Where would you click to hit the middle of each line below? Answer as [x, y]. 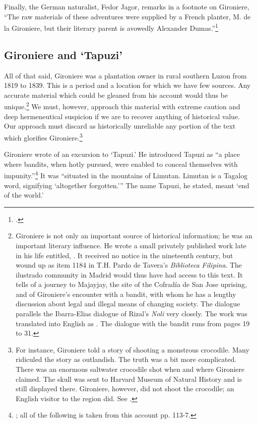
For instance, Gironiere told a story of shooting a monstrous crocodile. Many [132, 349]
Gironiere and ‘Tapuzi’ [63, 54]
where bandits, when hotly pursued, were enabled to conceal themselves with [121, 164]
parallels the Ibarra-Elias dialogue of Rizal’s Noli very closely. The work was [131, 314]
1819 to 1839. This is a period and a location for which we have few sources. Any [127, 85]
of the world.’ [24, 195]
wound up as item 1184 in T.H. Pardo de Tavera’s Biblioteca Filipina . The [129, 265]
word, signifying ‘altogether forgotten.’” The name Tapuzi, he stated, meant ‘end [127, 185]
